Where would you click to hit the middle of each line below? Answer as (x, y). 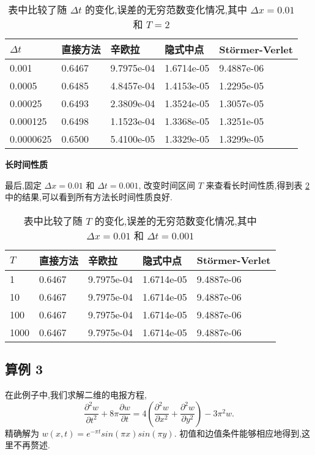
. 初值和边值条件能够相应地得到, (238, 433)
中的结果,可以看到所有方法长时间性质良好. (89, 197)
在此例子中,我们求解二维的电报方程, (76, 394)
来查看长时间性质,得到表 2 (258, 185)
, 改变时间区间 (167, 185)
